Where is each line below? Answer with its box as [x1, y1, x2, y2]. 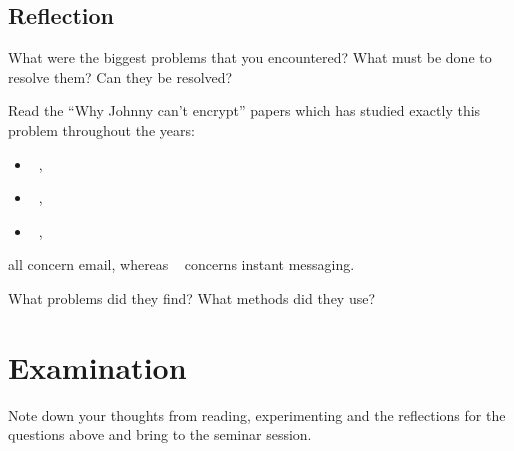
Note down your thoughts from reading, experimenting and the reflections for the [8, 404, 506, 425]
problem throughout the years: [8, 119, 195, 140]
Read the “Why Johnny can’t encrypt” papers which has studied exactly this [8, 100, 481, 121]
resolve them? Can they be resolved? [8, 66, 233, 87]
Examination [8, 346, 187, 387]
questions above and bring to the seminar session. [8, 424, 312, 445]
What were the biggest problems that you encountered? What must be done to [8, 47, 492, 68]
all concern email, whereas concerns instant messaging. [8, 254, 355, 275]
